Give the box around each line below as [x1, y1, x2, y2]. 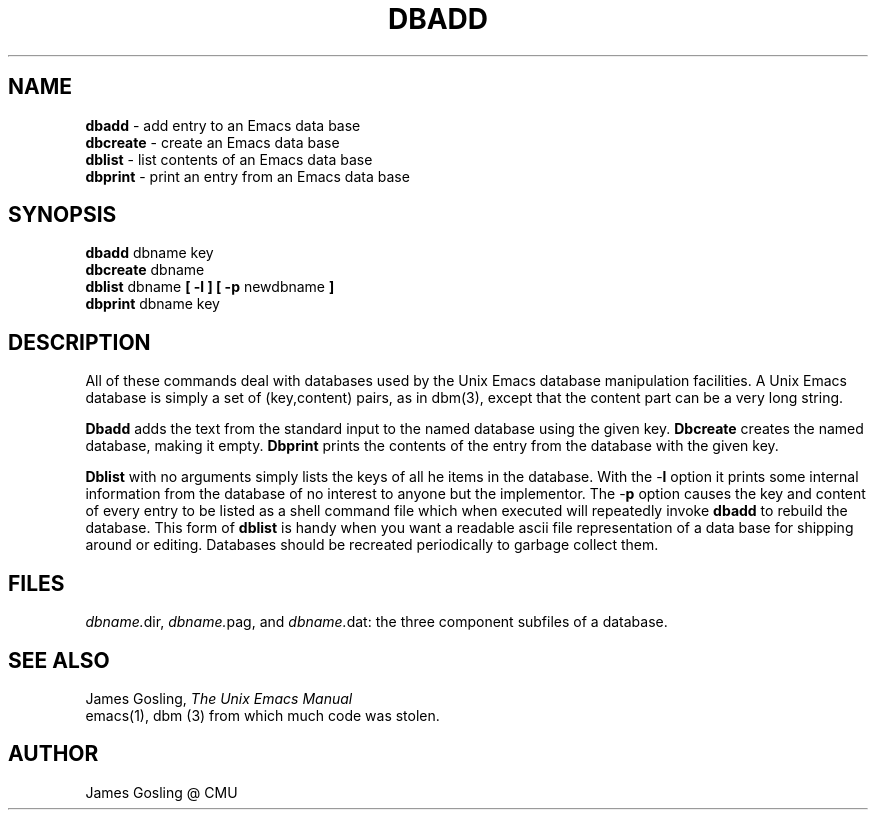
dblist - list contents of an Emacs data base [85, 150, 373, 168]
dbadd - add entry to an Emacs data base [85, 116, 361, 134]
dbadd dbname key [85, 244, 214, 262]
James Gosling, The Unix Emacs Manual [85, 689, 353, 707]
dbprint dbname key [85, 295, 220, 313]
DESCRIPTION [8, 329, 151, 355]
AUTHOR [8, 741, 99, 767]
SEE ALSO [8, 647, 110, 673]
